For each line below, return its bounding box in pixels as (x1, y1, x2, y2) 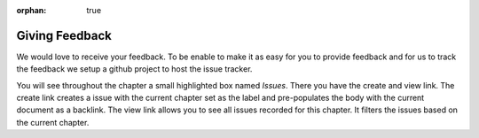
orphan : (16, 5, 47, 15)
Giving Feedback (16, 27, 113, 43)
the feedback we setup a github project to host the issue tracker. (16, 64, 253, 74)
